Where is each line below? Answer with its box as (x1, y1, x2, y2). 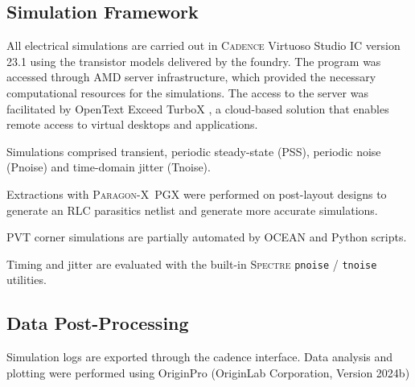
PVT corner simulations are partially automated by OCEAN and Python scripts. (6, 228, 407, 245)
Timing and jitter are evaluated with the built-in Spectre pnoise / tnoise (6, 255, 377, 272)
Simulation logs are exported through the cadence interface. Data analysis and (6, 348, 393, 365)
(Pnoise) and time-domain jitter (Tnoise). (6, 159, 211, 175)
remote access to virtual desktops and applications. (6, 116, 258, 133)
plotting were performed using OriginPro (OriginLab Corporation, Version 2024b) (6, 364, 410, 381)
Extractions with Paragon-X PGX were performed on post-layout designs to (6, 185, 387, 202)
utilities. (6, 271, 47, 288)
